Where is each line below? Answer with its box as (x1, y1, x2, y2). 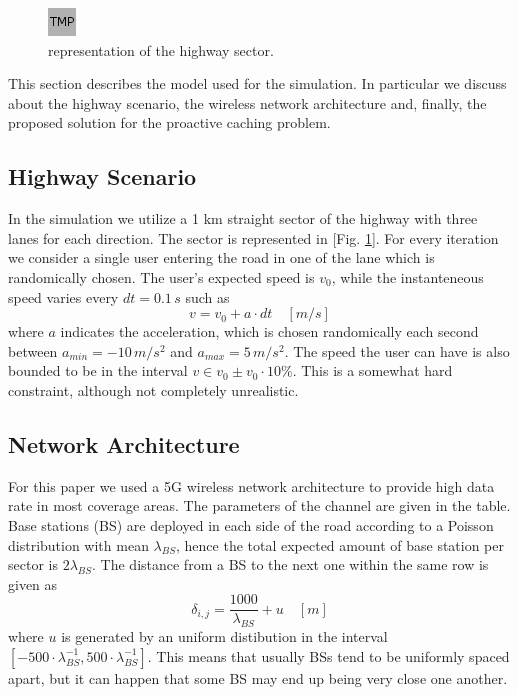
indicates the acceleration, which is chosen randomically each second (60, 321, 479, 342)
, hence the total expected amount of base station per (176, 534, 505, 555)
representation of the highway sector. (48, 39, 274, 60)
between (8, 340, 58, 361)
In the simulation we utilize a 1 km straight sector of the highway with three (8, 208, 478, 229)
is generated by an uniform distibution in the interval (61, 626, 388, 647)
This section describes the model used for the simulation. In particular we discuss (8, 73, 507, 94)
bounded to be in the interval (8, 360, 188, 381)
